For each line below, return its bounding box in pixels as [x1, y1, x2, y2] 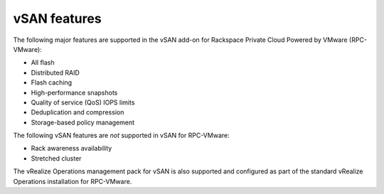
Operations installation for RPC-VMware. [13, 177, 132, 185]
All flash [31, 58, 55, 67]
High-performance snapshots [31, 88, 118, 97]
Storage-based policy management [31, 118, 135, 126]
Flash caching [31, 78, 73, 87]
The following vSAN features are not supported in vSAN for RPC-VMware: [13, 131, 230, 140]
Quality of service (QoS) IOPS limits [31, 98, 135, 107]
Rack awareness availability [31, 144, 112, 153]
